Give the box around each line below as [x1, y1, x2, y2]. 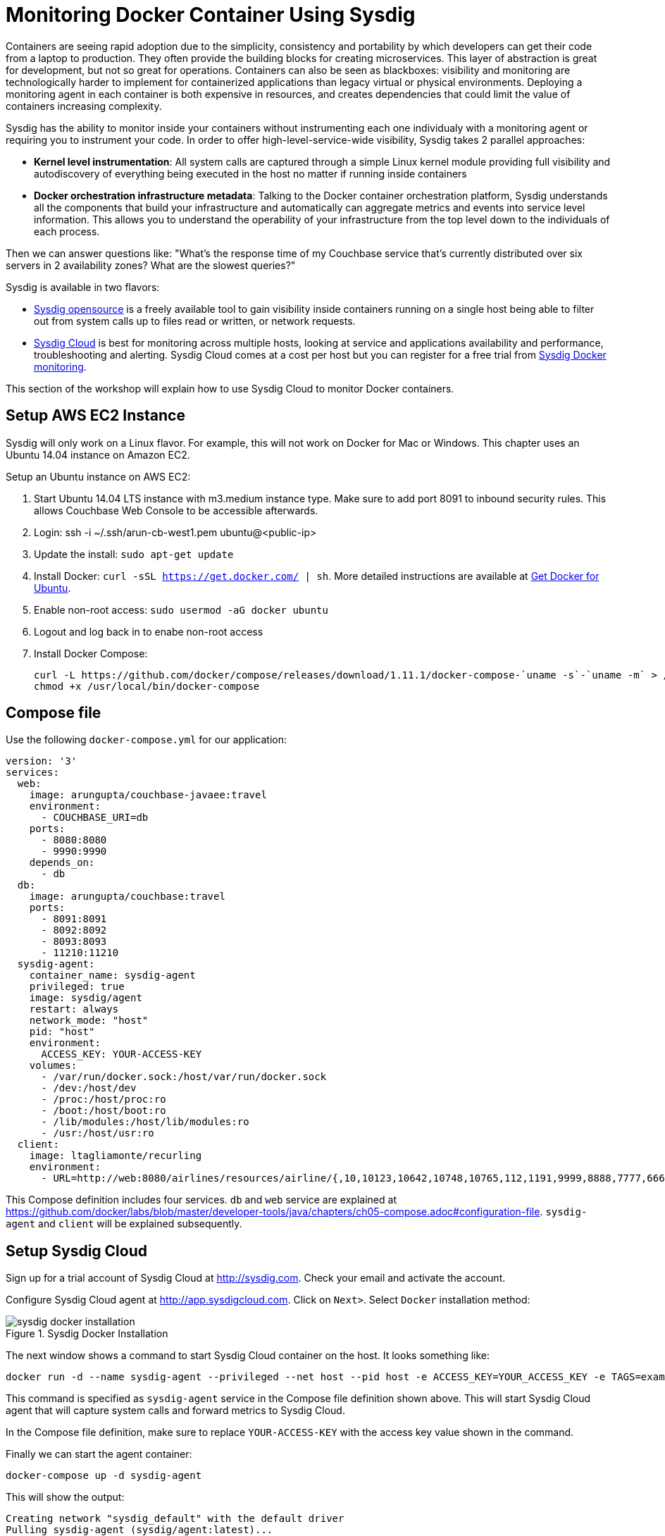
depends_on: [29, 857, 95, 869]
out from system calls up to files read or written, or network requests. [34, 314, 356, 327]
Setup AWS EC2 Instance [6, 407, 185, 425]
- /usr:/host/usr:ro [41, 1127, 154, 1139]
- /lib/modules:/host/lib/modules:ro [41, 1116, 249, 1128]
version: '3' [6, 755, 77, 767]
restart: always [29, 1003, 119, 1015]
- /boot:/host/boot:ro [41, 1105, 166, 1117]
